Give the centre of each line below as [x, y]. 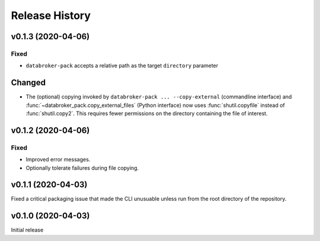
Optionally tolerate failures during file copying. [82, 168]
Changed [28, 83]
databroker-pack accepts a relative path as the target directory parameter [122, 66]
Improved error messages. [58, 160]
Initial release [27, 230]
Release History [51, 15]
